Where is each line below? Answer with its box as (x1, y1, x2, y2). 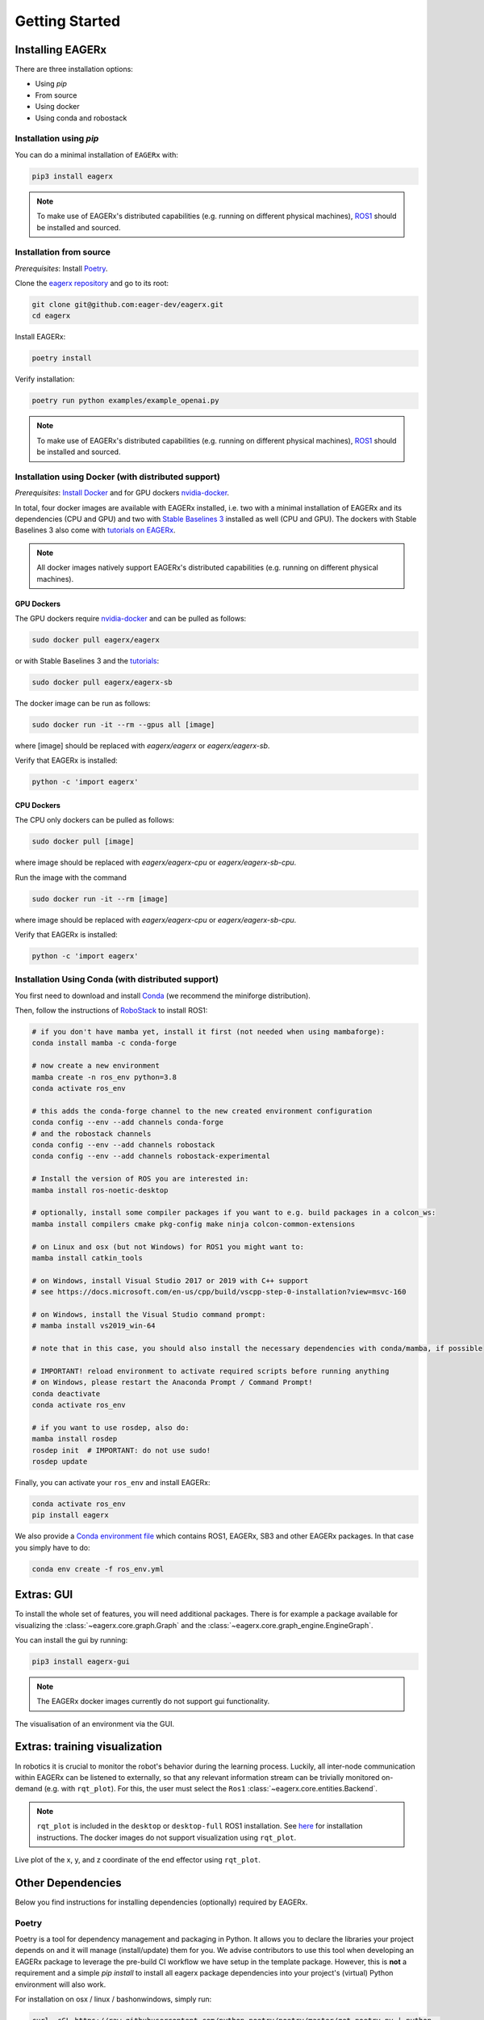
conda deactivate (31, 1389, 101, 1398)
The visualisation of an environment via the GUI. (15, 1719, 175, 1728)
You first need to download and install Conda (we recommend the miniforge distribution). (15, 991, 311, 1000)
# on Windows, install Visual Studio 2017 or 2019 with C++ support (31, 1276, 309, 1285)
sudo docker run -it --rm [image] (31, 894, 169, 903)
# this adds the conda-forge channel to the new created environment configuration (31, 1106, 373, 1115)
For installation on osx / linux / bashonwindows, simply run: (15, 1994, 212, 2004)
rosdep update (31, 1457, 88, 1466)
